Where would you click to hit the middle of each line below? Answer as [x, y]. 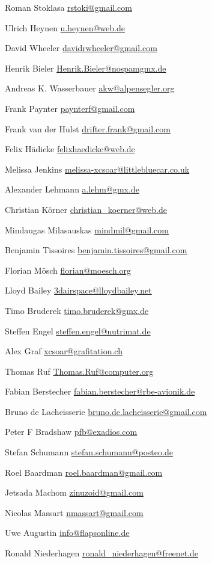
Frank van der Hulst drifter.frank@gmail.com [88, 128]
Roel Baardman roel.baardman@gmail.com [84, 472]
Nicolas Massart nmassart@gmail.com [74, 512]
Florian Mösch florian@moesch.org [68, 270]
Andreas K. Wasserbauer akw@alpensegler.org [90, 88]
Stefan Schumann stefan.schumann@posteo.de [89, 452]
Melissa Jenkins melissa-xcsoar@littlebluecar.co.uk [97, 169]
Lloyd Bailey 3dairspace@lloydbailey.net [78, 290]
